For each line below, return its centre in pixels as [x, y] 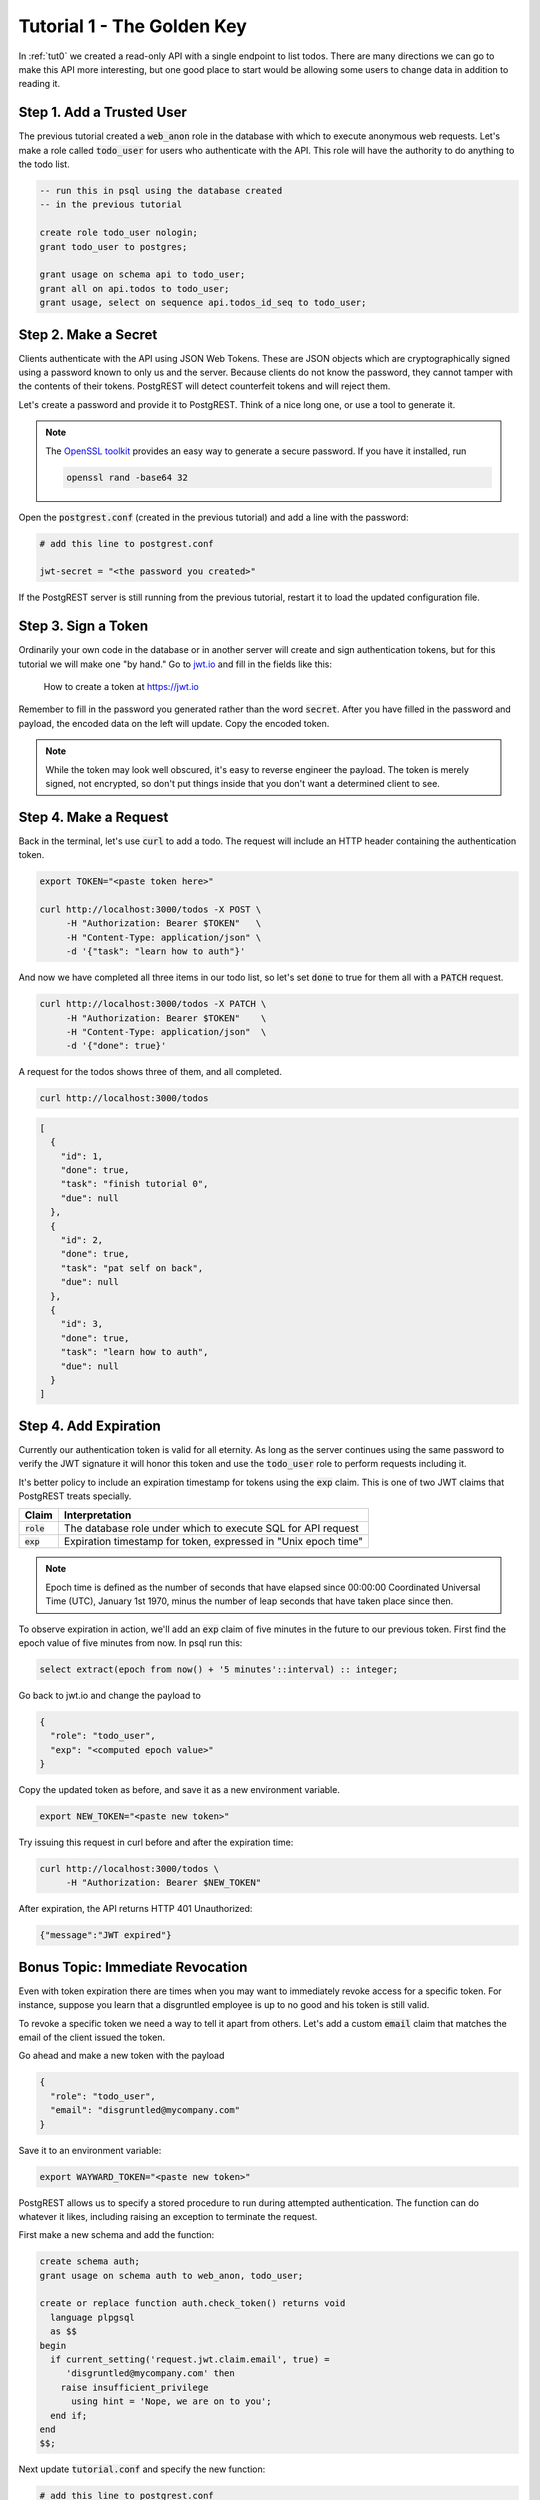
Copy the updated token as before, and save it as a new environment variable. [179, 1790]
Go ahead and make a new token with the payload [121, 2056]
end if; [69, 2415]
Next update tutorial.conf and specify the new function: [142, 2469]
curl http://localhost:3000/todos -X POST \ [150, 909]
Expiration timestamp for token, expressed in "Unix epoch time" [213, 1542]
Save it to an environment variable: [90, 2150]
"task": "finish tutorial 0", [134, 1184]
